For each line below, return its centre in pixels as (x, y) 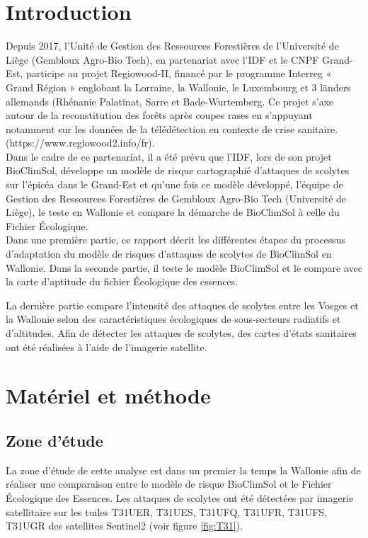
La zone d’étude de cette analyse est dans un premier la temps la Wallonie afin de (183, 470)
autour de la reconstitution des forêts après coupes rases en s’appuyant (159, 115)
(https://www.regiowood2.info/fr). (80, 143)
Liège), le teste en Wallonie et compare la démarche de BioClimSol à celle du (173, 212)
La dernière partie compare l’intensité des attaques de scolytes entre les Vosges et (182, 305)
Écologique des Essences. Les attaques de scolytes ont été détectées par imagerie (180, 497)
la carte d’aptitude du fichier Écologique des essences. (122, 281)
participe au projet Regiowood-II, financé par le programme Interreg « (179, 73)
